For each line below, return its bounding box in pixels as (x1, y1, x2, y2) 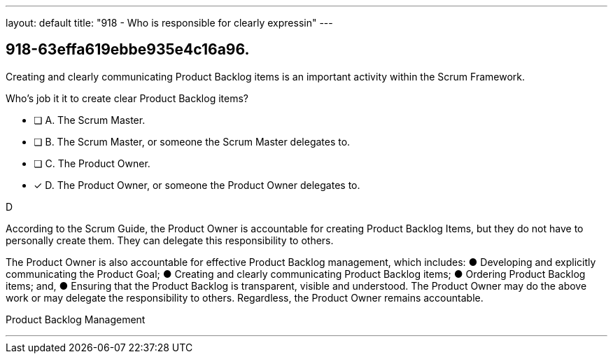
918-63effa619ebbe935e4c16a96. (6, 41, 250, 59)
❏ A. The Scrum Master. (34, 113, 146, 126)
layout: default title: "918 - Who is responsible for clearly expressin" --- (6, 17, 333, 29)
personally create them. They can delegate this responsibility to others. (6, 234, 334, 246)
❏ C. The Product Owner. (34, 157, 150, 169)
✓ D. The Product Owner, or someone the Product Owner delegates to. (34, 178, 360, 191)
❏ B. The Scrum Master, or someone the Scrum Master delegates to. (34, 135, 351, 148)
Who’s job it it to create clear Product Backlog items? (6, 92, 248, 104)
